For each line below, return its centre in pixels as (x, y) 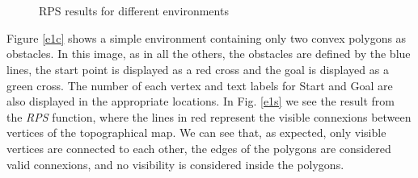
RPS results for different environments (134, 11)
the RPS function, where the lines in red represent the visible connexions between (209, 116)
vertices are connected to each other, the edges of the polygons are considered (199, 148)
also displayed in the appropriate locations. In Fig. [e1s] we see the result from (201, 101)
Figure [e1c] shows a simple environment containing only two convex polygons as (207, 37)
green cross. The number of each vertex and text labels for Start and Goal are (200, 85)
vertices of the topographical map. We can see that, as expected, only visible (196, 132)
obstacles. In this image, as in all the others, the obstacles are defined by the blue (209, 54)
